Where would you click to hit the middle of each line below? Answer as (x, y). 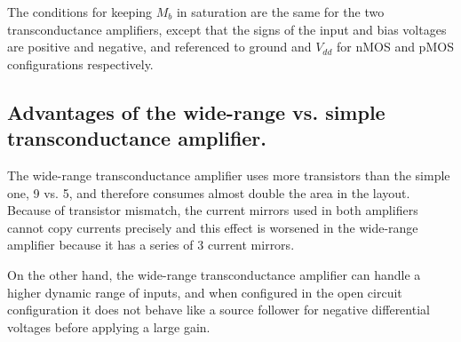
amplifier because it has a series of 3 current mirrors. (151, 245)
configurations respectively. (80, 64)
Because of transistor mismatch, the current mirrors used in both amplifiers (213, 210)
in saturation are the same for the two (280, 12)
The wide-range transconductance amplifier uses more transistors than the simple (229, 175)
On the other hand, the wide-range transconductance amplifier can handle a (214, 274)
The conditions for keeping (80, 12)
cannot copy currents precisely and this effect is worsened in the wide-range (213, 227)
